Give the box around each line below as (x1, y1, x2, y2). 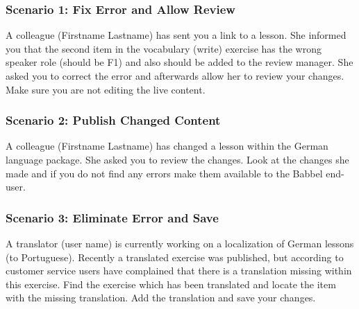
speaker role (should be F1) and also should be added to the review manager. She (6, 55, 353, 69)
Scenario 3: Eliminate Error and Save (6, 209, 219, 226)
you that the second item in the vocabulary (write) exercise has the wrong (6, 41, 322, 55)
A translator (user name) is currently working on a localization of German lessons (6, 236, 354, 250)
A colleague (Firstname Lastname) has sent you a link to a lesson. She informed (6, 28, 347, 42)
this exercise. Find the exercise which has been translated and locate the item (6, 276, 336, 291)
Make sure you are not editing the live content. (6, 82, 206, 96)
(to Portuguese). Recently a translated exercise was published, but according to (6, 249, 344, 264)
